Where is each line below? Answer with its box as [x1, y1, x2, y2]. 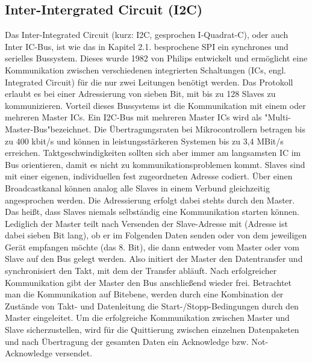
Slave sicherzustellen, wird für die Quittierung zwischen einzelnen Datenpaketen [5, 323, 299, 336]
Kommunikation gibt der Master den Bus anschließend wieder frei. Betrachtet [5, 276, 292, 288]
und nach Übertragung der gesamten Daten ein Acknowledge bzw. [5, 335, 249, 347]
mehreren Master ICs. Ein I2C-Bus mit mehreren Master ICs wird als [5, 111, 262, 123]
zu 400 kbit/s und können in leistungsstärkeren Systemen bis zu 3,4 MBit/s [5, 134, 284, 147]
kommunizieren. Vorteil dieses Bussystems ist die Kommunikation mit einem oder [5, 99, 306, 111]
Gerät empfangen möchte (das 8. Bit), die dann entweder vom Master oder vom [5, 240, 300, 253]
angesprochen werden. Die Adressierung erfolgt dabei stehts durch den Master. [5, 193, 295, 206]
